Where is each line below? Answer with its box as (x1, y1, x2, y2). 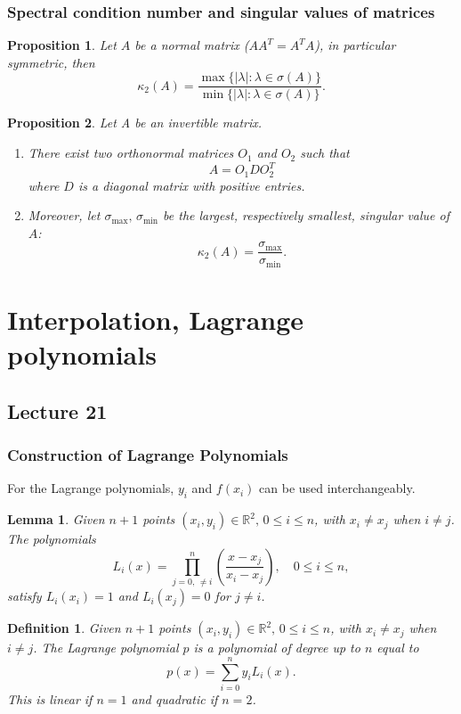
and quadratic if (131, 689, 218, 708)
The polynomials (7, 529, 96, 548)
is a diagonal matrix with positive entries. (77, 176, 305, 194)
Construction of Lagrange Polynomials (7, 444, 288, 466)
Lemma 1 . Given (7, 510, 105, 529)
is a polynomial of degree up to (193, 638, 360, 657)
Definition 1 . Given (7, 619, 121, 637)
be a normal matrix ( (134, 36, 249, 54)
